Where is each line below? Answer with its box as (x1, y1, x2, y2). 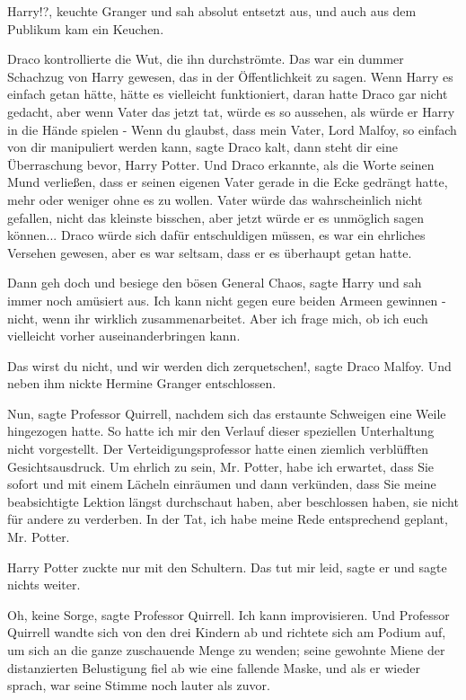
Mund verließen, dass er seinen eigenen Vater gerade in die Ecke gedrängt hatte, (7, 173, 448, 191)
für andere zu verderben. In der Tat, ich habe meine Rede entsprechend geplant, (7, 509, 448, 528)
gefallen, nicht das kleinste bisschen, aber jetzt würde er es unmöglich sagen (7, 208, 425, 226)
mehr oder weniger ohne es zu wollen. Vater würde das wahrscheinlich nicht (7, 190, 423, 208)
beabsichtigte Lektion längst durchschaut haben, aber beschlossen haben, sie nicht (7, 492, 459, 510)
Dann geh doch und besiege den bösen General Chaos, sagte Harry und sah (7, 273, 422, 292)
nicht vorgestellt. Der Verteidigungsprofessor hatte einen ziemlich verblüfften (7, 439, 428, 458)
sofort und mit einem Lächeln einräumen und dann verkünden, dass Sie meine (7, 474, 436, 493)
